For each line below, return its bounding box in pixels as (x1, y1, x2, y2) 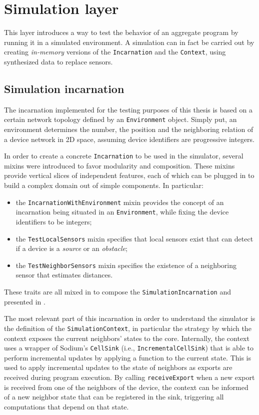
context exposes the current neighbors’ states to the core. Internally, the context (4, 332, 249, 343)
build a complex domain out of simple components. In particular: (4, 180, 203, 190)
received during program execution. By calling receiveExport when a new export (4, 371, 255, 382)
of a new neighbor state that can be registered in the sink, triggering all (4, 391, 224, 402)
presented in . (4, 296, 45, 306)
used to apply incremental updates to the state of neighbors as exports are (4, 362, 232, 372)
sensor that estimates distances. (15, 269, 113, 280)
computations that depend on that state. (4, 401, 129, 411)
